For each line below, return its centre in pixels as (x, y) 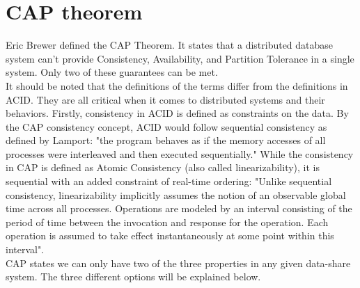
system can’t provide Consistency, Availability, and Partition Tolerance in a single (180, 58)
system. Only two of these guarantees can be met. (112, 72)
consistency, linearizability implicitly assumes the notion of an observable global (176, 194)
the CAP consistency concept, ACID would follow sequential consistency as (166, 126)
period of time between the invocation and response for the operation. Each (167, 222)
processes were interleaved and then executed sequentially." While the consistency (180, 153)
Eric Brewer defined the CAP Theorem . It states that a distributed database (170, 45)
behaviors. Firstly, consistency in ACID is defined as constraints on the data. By (177, 113)
